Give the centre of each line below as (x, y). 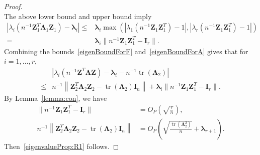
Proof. (13, 6)
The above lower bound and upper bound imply (78, 16)
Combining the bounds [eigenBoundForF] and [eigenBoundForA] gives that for (126, 51)
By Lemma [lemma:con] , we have (56, 98)
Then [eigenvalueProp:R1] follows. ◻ (62, 146)
